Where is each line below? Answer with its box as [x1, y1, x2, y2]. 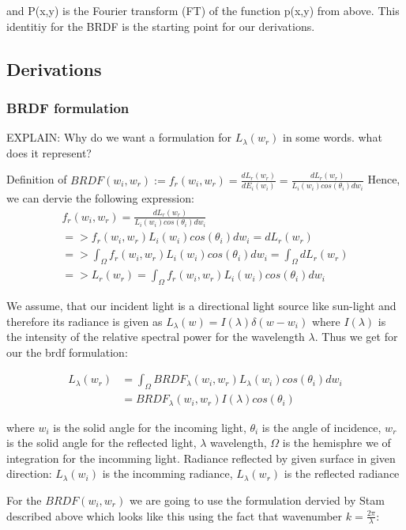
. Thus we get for [314, 328, 398, 345]
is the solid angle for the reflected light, [6, 434, 197, 451]
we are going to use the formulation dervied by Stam [129, 492, 385, 508]
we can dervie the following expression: [6, 190, 194, 206]
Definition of [6, 171, 67, 187]
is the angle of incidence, [261, 418, 382, 435]
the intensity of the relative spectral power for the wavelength [6, 328, 305, 345]
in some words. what [283, 129, 382, 146]
